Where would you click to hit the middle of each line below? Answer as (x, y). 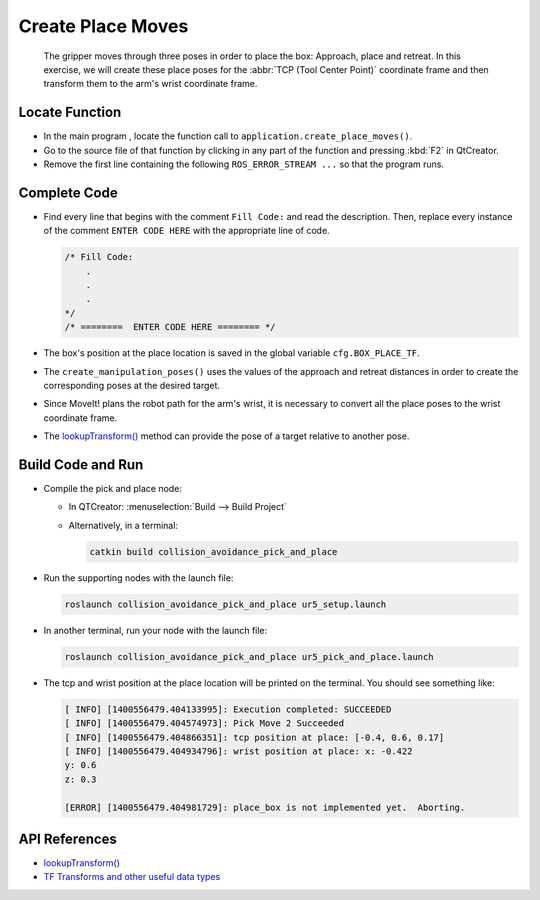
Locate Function (70, 112)
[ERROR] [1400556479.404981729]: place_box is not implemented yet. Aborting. (265, 807)
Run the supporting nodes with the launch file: (138, 577)
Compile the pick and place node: (112, 489)
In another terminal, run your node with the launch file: (155, 630)
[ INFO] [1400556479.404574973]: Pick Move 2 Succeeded (204, 723)
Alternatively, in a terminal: (123, 525)
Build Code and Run (81, 464)
